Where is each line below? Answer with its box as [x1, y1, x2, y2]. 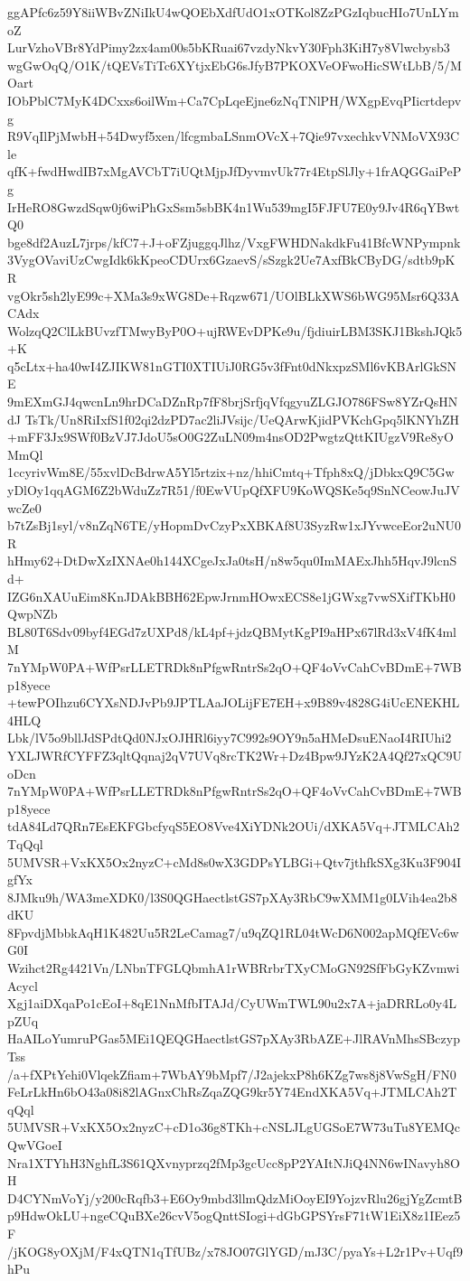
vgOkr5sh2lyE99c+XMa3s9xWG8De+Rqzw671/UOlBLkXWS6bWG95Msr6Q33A [7, 285, 460, 304]
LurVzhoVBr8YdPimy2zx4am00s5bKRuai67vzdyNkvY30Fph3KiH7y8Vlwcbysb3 [7, 38, 450, 57]
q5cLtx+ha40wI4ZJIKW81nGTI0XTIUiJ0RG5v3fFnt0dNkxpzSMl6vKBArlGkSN [7, 356, 457, 375]
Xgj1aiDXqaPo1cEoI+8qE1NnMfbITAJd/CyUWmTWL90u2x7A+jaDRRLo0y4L [7, 994, 456, 1013]
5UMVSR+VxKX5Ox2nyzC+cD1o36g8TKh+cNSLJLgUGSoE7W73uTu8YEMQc [7, 1117, 460, 1136]
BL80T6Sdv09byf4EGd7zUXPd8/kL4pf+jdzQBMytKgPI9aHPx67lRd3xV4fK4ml [7, 622, 457, 640]
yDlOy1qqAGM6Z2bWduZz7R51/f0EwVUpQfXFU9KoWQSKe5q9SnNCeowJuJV [7, 481, 460, 500]
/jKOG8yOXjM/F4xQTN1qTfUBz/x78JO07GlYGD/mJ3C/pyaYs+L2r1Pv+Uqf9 [7, 1241, 463, 1260]
